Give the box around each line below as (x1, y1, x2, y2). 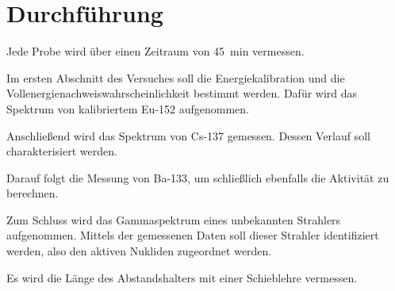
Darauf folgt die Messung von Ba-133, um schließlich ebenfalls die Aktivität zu (6, 169, 389, 186)
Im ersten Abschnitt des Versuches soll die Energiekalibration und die (6, 69, 345, 86)
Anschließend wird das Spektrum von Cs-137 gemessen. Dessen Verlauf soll (6, 127, 371, 144)
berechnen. (6, 185, 59, 201)
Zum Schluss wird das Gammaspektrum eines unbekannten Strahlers (6, 211, 341, 228)
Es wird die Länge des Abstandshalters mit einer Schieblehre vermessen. (6, 269, 358, 285)
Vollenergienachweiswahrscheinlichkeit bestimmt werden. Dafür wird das (6, 85, 358, 101)
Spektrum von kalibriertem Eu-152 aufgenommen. (6, 100, 250, 117)
